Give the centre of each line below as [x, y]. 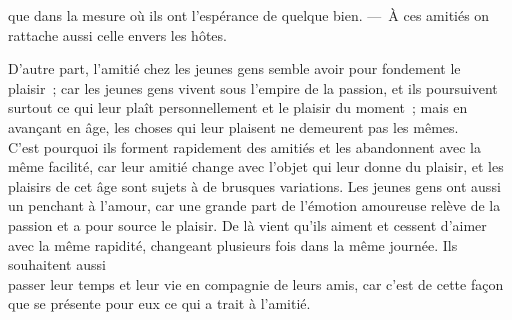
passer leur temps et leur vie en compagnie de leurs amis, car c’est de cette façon [256, 283]
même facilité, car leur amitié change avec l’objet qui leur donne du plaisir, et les [256, 166]
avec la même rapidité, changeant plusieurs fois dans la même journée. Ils [233, 244]
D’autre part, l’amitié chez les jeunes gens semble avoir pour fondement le [234, 68]
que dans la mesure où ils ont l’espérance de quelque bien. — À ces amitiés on [249, 15]
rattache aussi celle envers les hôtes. [117, 34]
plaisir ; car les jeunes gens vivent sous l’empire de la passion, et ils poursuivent [253, 87]
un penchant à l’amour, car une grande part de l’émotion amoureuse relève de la [254, 205]
